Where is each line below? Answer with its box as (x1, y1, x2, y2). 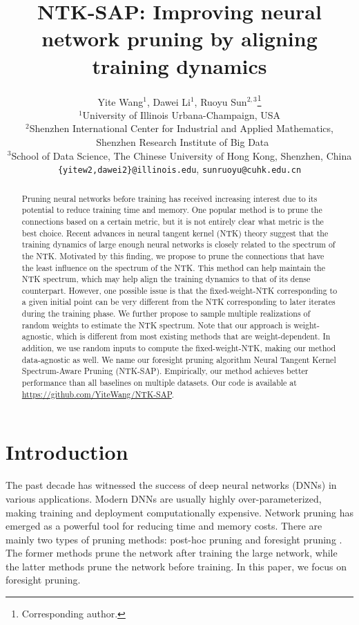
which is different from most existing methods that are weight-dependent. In (56, 330, 331, 342)
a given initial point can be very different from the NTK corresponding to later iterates (21, 296, 336, 308)
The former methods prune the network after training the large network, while (6, 545, 338, 560)
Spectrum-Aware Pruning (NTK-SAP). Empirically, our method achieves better (21, 365, 309, 377)
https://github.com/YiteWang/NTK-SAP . (21, 388, 175, 400)
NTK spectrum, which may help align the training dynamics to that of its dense (21, 273, 311, 285)
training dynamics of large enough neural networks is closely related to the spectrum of (21, 239, 336, 250)
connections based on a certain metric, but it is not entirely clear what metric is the (21, 215, 324, 227)
